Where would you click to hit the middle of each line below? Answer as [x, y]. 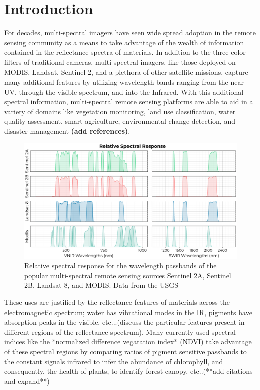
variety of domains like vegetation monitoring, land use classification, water [120, 111]
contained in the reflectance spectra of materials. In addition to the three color [125, 52]
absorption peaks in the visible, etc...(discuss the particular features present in [124, 322]
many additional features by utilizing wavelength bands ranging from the [116, 82]
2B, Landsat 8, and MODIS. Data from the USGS [101, 285]
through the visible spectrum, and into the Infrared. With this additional [131, 91]
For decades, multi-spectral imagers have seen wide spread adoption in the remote [130, 32]
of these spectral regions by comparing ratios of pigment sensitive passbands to [125, 351]
